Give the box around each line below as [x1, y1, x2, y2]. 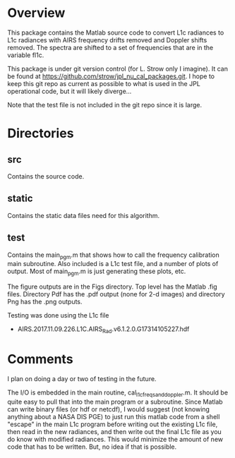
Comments [7, 351, 73, 368]
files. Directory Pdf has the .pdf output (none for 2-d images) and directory [7, 290, 225, 299]
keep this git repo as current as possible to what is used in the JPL [7, 79, 201, 88]
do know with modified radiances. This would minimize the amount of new [7, 435, 224, 443]
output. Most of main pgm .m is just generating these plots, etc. [7, 267, 186, 277]
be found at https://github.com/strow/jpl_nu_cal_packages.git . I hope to [7, 72, 215, 80]
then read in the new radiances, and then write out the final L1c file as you [7, 427, 222, 435]
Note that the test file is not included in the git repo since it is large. [7, 100, 203, 109]
